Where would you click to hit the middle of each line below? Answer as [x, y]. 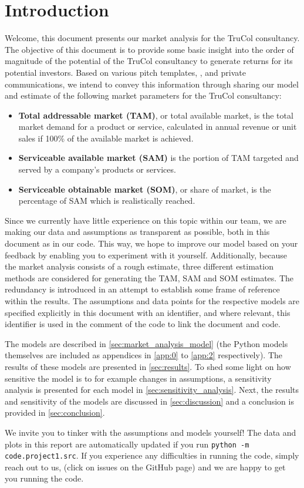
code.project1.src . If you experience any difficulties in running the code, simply [152, 455]
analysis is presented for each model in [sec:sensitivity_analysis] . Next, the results [152, 390]
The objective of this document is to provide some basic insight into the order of [149, 49]
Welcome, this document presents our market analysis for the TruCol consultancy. [152, 38]
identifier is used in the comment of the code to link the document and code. [143, 324]
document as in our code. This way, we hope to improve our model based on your [151, 243]
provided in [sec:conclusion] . [55, 413]
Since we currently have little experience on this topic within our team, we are [146, 220]
